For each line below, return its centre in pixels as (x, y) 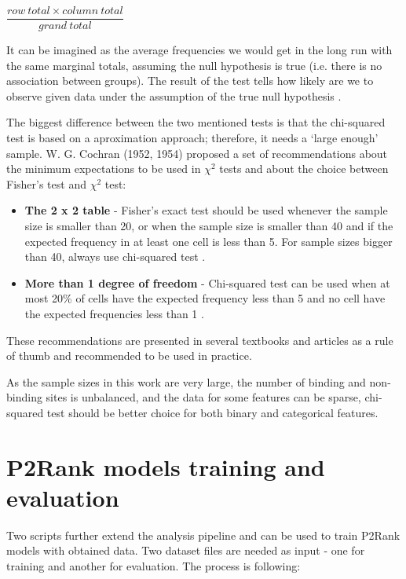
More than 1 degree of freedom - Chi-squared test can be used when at (207, 282)
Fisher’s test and (46, 183)
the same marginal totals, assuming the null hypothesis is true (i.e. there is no (194, 65)
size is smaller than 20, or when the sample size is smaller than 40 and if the (209, 225)
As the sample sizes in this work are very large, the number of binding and (186, 381)
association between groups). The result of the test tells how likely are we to (190, 81)
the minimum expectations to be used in (104, 169)
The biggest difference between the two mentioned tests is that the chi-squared (196, 122)
